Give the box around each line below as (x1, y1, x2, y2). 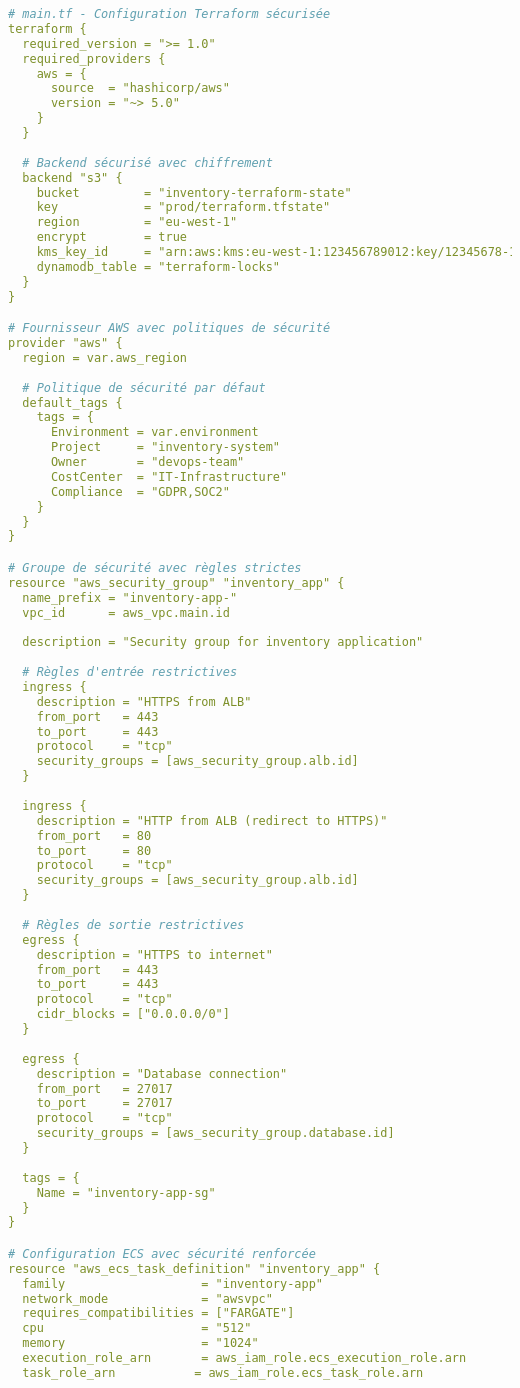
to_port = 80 (36, 843, 152, 858)
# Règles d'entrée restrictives (22, 665, 238, 680)
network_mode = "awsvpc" (22, 1291, 273, 1306)
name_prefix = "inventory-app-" (22, 590, 238, 605)
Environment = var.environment (50, 425, 259, 440)
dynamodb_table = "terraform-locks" (36, 259, 281, 274)
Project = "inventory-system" (50, 440, 281, 455)
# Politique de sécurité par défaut (22, 380, 266, 395)
